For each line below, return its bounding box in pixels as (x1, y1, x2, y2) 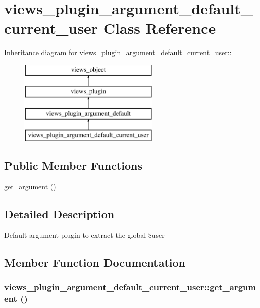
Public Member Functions (4, 158, 142, 173)
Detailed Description (4, 206, 115, 221)
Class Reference (103, 18, 216, 38)
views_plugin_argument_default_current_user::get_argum (4, 280, 256, 293)
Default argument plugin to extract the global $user (4, 229, 165, 240)
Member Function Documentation (4, 254, 186, 270)
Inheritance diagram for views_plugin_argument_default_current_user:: (4, 47, 232, 58)
